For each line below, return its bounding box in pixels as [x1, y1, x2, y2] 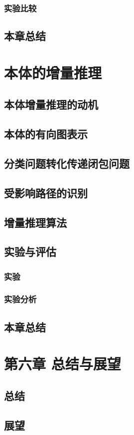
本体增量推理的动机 [4, 97, 98, 112]
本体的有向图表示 [4, 126, 88, 142]
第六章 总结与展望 [4, 353, 121, 374]
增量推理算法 [4, 214, 67, 230]
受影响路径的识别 [4, 185, 88, 200]
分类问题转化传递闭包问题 [4, 155, 130, 171]
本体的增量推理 [4, 62, 102, 83]
